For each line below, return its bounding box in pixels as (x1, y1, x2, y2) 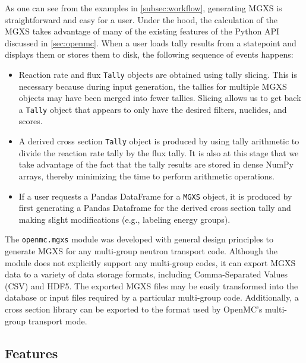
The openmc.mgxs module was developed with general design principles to (5, 233, 273, 245)
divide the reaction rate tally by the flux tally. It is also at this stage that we (18, 146, 299, 159)
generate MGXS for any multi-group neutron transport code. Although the (5, 245, 277, 257)
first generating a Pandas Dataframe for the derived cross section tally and (18, 201, 291, 214)
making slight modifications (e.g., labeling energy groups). (18, 213, 231, 225)
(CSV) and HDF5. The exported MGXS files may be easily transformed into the (5, 279, 298, 292)
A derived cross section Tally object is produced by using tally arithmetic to (18, 135, 299, 147)
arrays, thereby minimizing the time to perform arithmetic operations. (18, 169, 275, 182)
